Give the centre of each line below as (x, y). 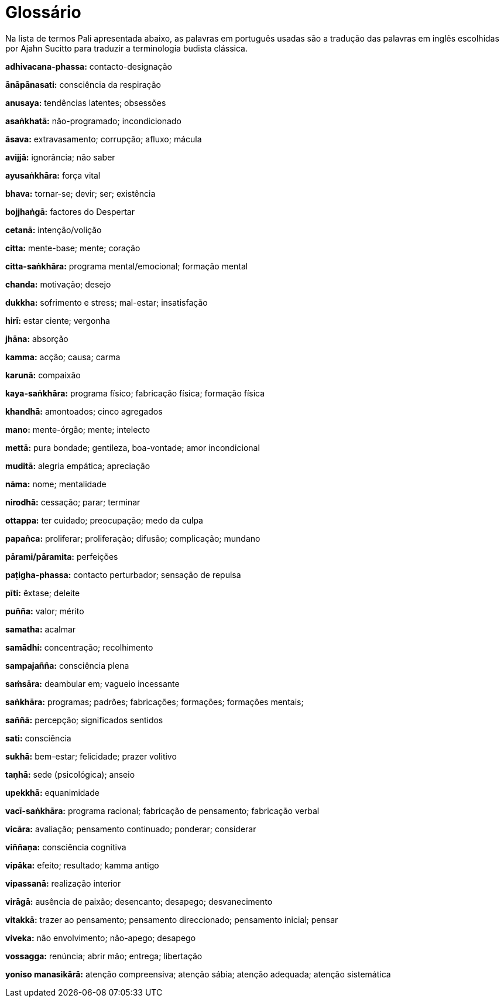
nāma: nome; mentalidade (56, 484)
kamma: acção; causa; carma (63, 357)
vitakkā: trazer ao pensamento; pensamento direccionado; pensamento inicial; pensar (172, 919)
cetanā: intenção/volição (54, 230)
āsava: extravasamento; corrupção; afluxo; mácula (104, 139)
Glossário (43, 12)
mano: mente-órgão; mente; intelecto (78, 429)
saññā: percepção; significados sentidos (84, 720)
